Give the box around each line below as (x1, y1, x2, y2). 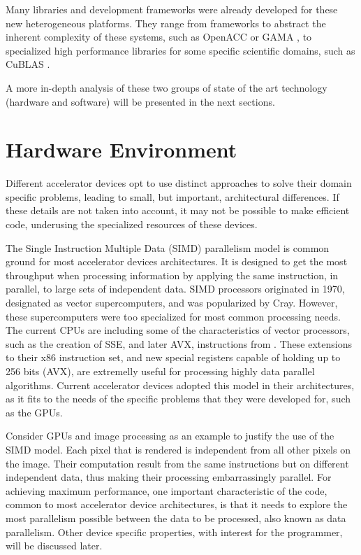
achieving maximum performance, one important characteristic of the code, (6, 483, 327, 498)
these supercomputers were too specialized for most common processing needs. (6, 309, 341, 323)
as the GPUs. (6, 405, 63, 419)
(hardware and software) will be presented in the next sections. (6, 94, 275, 108)
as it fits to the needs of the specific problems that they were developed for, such (6, 391, 351, 406)
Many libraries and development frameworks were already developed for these (6, 2, 338, 16)
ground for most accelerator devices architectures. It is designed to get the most (6, 254, 348, 269)
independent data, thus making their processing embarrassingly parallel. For (6, 470, 332, 484)
